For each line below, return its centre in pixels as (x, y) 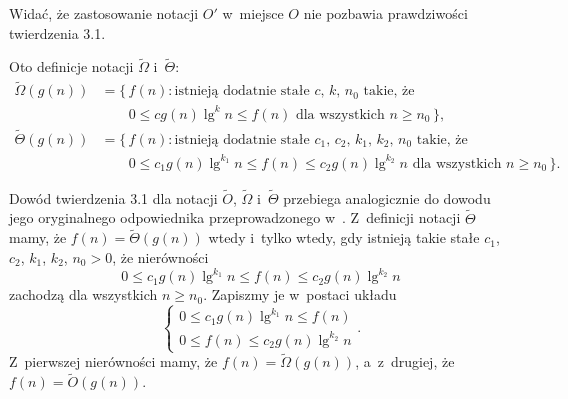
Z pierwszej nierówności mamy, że (113, 361)
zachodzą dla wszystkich (83, 294)
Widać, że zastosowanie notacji (104, 13)
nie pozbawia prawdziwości (385, 13)
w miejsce (253, 13)
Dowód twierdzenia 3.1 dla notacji (113, 197)
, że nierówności (160, 257)
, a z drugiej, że (405, 361)
